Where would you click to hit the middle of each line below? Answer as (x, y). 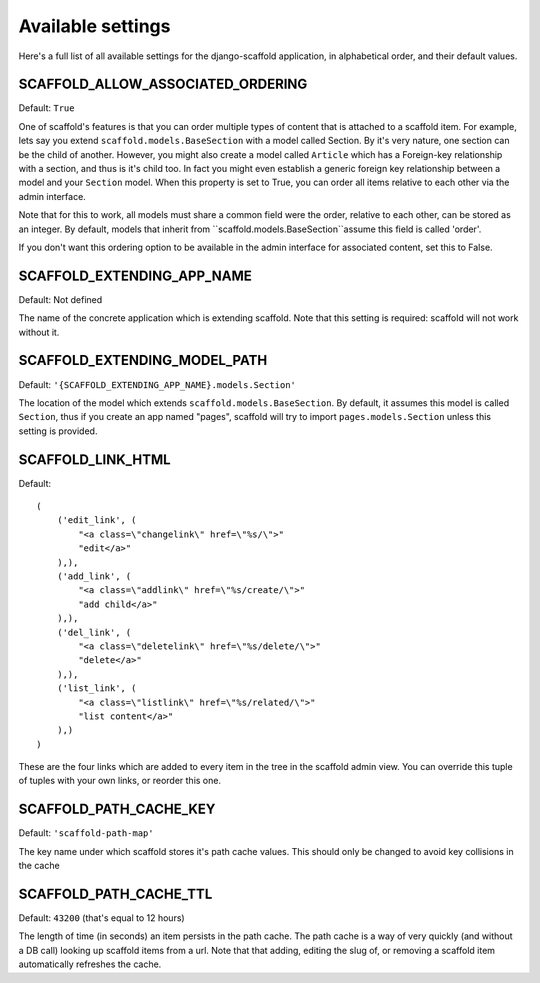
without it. (39, 332)
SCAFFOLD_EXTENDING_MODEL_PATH (143, 360)
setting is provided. (58, 431)
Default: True (46, 108)
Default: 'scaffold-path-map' (86, 833)
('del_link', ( (94, 632)
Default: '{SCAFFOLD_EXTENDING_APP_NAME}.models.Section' (157, 384)
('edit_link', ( (96, 520)
